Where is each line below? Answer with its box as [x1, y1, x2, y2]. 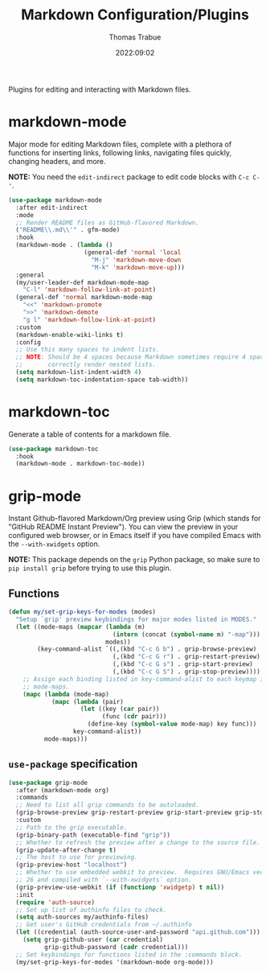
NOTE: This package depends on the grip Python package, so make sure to [8, 555, 260, 565]
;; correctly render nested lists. [15, 360, 157, 369]
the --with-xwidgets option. [8, 539, 100, 549]
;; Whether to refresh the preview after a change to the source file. [15, 838, 261, 846]
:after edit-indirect [15, 203, 88, 212]
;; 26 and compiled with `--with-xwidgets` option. [15, 876, 193, 884]
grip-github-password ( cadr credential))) [43, 943, 189, 951]
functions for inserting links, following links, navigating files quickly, [8, 147, 231, 158]
